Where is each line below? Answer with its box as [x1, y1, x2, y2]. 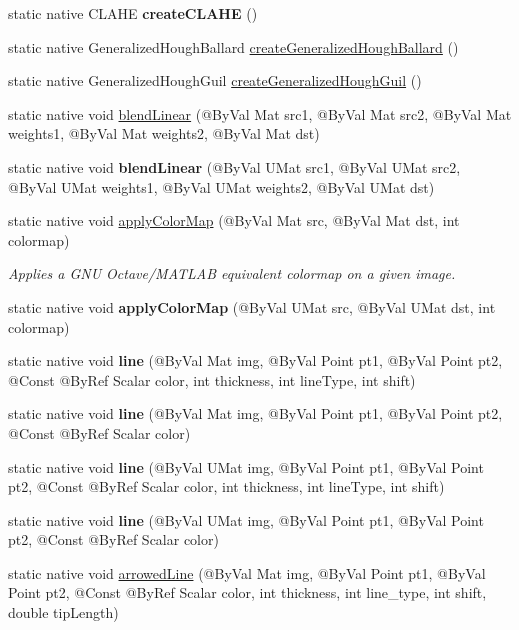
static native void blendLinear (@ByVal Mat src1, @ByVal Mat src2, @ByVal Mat [8, 103, 512, 124]
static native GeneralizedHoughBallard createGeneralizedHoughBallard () [8, 36, 459, 57]
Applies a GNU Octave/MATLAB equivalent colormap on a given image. [8, 263, 456, 284]
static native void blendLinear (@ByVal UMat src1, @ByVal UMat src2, [8, 156, 461, 177]
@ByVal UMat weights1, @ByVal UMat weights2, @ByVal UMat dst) [8, 176, 435, 197]
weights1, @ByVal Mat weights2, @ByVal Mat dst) [8, 123, 320, 144]
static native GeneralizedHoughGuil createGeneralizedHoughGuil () [8, 70, 422, 91]
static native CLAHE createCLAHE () [8, 3, 258, 23]
